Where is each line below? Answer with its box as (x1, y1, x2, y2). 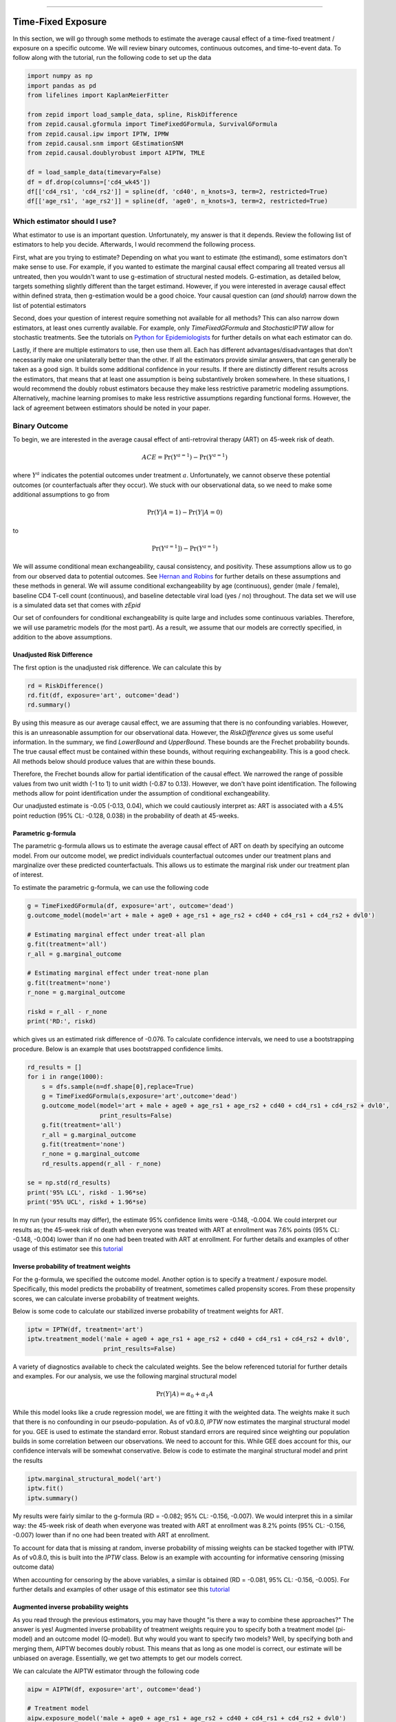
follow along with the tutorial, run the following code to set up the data (12, 54, 212, 62)
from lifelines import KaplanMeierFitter (27, 92, 169, 99)
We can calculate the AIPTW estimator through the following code (12, 1667, 199, 1675)
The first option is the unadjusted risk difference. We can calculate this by (12, 663, 222, 672)
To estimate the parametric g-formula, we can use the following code (12, 883, 209, 891)
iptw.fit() (27, 1484, 64, 1493)
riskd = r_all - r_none (27, 1008, 108, 1016)
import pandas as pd (27, 81, 96, 90)
